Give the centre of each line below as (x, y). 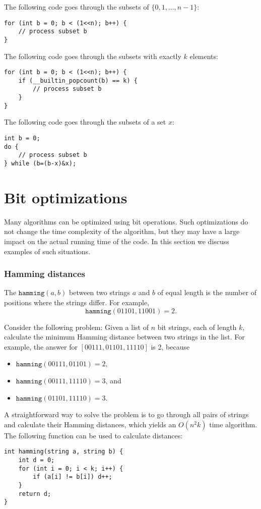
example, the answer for (41, 346)
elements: (204, 56)
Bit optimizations (66, 197)
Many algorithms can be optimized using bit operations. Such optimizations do (126, 221)
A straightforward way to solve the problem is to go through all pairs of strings (126, 414)
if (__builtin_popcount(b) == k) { (78, 80)
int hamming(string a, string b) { (64, 452)
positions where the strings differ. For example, (77, 302)
